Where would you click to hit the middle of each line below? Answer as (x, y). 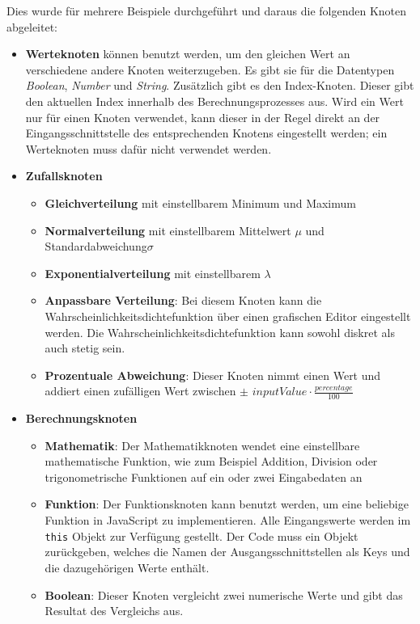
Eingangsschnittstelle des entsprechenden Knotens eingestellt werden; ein (206, 133)
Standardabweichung (96, 246)
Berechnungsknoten (81, 418)
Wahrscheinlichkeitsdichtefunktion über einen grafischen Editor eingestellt (228, 316)
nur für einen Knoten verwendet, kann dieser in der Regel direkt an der (203, 117)
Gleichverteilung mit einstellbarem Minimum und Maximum (200, 202)
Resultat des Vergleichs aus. (114, 611)
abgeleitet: (32, 26)
